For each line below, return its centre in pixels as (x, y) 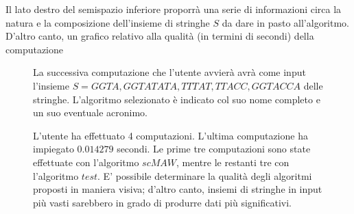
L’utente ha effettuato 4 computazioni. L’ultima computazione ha (170, 135)
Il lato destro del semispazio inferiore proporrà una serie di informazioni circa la (174, 9)
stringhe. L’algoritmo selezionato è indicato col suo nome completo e (177, 99)
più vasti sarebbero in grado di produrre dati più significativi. (162, 202)
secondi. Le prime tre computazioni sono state (214, 149)
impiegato (54, 149)
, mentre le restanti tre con (233, 162)
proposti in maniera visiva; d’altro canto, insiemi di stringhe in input (178, 189)
